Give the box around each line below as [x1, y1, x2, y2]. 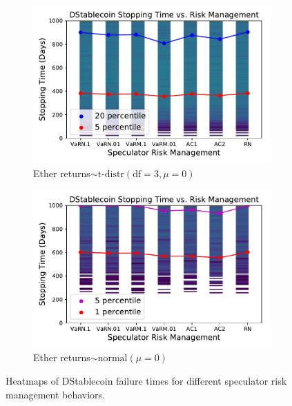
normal [97, 354, 128, 364]
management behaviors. [6, 387, 106, 401]
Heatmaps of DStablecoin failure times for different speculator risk [6, 374, 287, 388]
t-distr [97, 169, 124, 179]
